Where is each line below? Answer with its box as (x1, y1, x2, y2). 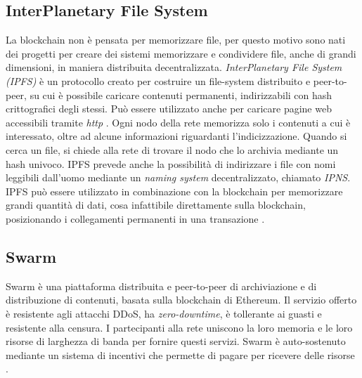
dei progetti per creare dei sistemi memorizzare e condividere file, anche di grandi (6, 46, 356, 60)
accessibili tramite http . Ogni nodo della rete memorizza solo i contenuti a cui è (6, 115, 351, 129)
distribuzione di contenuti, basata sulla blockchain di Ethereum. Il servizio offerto (6, 292, 357, 307)
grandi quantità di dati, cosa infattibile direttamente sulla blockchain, (6, 197, 306, 212)
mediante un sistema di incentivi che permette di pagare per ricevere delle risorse (6, 347, 355, 362)
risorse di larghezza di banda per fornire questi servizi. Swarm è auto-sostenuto (6, 334, 346, 348)
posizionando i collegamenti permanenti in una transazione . (6, 211, 265, 226)
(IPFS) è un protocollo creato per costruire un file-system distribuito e (6, 73, 311, 88)
